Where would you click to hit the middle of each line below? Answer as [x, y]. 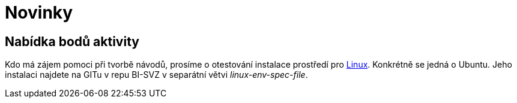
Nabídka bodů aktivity [72, 41]
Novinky [39, 13]
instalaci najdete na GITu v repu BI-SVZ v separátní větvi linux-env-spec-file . [156, 75]
